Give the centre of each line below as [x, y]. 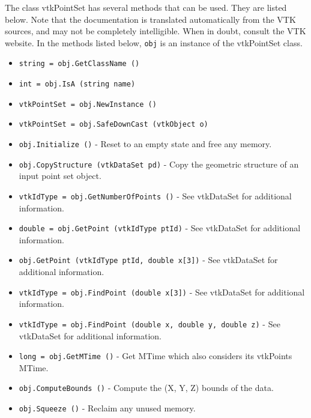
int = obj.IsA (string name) [77, 84]
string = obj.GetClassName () [79, 64]
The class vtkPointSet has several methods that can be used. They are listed [146, 7]
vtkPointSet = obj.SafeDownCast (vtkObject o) [113, 125]
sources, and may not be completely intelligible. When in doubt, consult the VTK [155, 31]
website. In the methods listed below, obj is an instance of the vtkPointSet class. [154, 42]
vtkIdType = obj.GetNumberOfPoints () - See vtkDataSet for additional [155, 195]
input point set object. [60, 176]
